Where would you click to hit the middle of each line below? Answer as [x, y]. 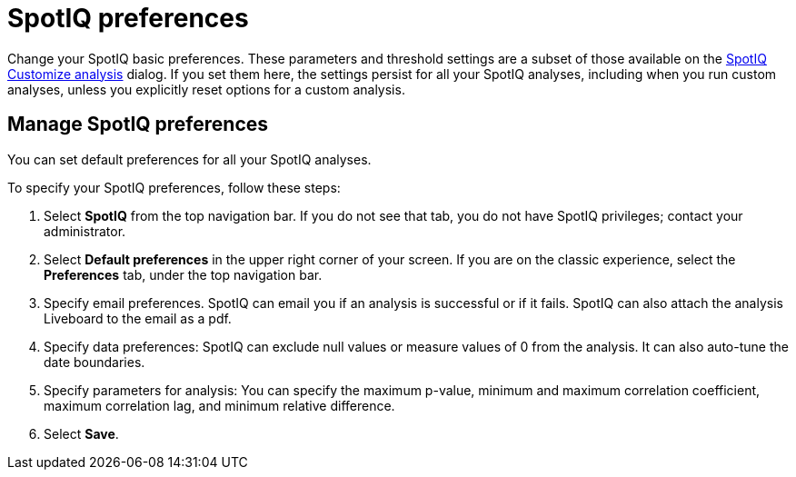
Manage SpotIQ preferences [138, 124]
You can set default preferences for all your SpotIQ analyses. [189, 159]
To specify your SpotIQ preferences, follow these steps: [174, 187]
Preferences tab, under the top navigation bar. [183, 274]
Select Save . [81, 433]
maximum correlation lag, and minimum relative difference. [219, 405]
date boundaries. [95, 362]
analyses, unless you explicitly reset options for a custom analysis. [206, 89]
